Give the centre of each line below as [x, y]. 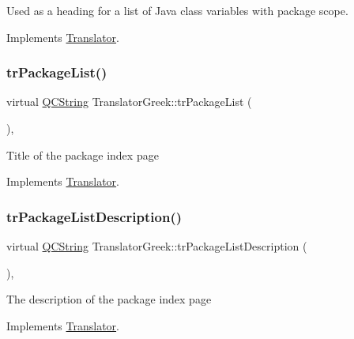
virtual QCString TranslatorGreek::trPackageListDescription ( [157, 246]
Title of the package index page [83, 154]
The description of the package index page [109, 299]
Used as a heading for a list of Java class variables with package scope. [177, 10]
